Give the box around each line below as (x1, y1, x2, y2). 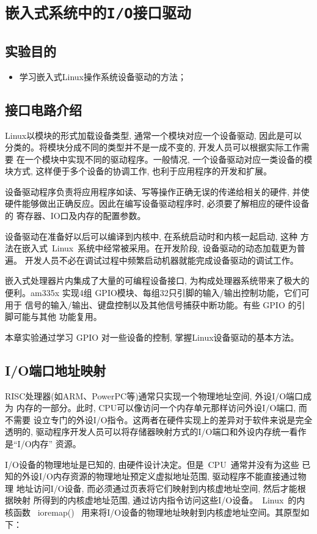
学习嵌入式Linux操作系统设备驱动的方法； (19, 70, 187, 83)
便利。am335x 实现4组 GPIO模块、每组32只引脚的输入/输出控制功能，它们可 (5, 286, 310, 299)
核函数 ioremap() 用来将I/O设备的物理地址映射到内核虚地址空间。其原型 (5, 505, 301, 518)
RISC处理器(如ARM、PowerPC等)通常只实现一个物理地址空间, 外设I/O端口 (5, 389, 304, 402)
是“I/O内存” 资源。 (5, 437, 81, 450)
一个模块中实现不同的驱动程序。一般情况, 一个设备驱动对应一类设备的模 (24, 152, 313, 165)
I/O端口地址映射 (5, 360, 106, 379)
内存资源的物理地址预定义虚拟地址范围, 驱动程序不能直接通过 (53, 470, 298, 483)
